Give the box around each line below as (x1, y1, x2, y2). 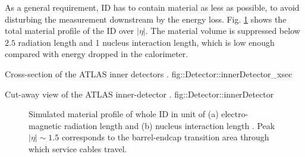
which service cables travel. (29, 142, 127, 155)
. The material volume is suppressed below (145, 24, 300, 37)
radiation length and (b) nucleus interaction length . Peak (64, 119, 275, 131)
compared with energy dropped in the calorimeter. (5, 48, 188, 60)
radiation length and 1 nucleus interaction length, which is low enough (18, 36, 275, 48)
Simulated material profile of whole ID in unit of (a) (29, 108, 219, 120)
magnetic (29, 119, 62, 131)
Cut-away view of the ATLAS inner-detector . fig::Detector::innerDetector (5, 87, 274, 100)
